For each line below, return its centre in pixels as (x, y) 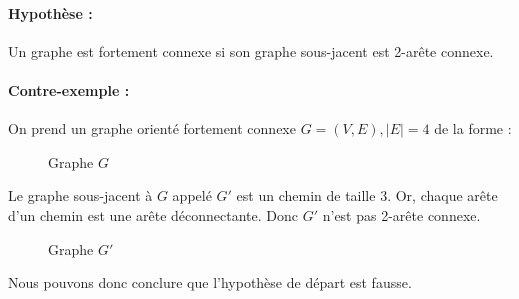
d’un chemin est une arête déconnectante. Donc (153, 214)
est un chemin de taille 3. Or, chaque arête (367, 195)
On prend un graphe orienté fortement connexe (152, 128)
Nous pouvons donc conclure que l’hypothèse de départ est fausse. (210, 282)
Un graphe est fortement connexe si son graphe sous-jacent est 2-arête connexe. (251, 50)
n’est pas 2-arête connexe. (401, 214)
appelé (192, 195)
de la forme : (473, 128)
